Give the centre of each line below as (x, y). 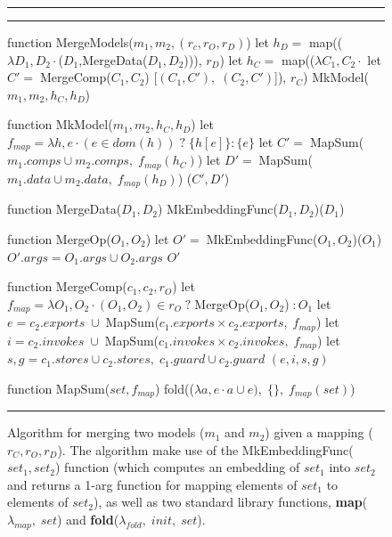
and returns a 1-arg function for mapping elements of (152, 484)
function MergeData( (65, 209)
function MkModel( (60, 124)
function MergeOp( (59, 238)
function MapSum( (59, 388)
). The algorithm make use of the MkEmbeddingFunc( (205, 449)
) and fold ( (88, 520)
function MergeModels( (70, 42)
